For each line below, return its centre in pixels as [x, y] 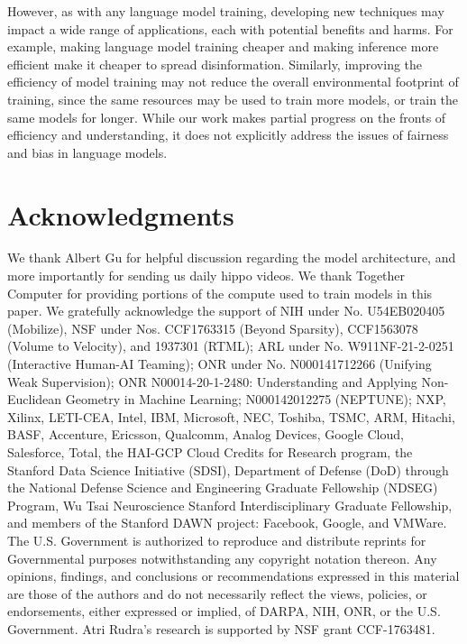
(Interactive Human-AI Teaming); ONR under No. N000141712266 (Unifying [220, 364]
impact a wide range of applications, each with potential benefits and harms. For [230, 28]
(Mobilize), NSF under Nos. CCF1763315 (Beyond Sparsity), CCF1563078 [213, 328]
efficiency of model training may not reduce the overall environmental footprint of [233, 82]
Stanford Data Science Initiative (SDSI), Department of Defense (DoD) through [228, 469]
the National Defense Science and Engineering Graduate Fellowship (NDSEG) [223, 488]
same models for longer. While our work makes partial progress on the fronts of [227, 117]
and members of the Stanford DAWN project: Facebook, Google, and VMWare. [227, 523]
